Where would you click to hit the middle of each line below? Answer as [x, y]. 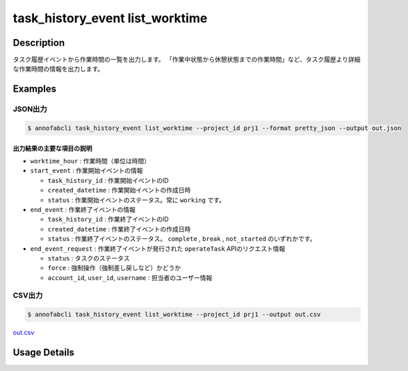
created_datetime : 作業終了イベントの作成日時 [119, 229]
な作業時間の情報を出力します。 [58, 69]
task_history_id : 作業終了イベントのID [108, 220]
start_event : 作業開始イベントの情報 [87, 171]
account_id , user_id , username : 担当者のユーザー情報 [130, 277]
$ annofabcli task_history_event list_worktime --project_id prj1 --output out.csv [174, 315]
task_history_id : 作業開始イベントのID [108, 180]
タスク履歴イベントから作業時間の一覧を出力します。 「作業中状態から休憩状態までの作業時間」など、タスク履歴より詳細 [187, 60]
